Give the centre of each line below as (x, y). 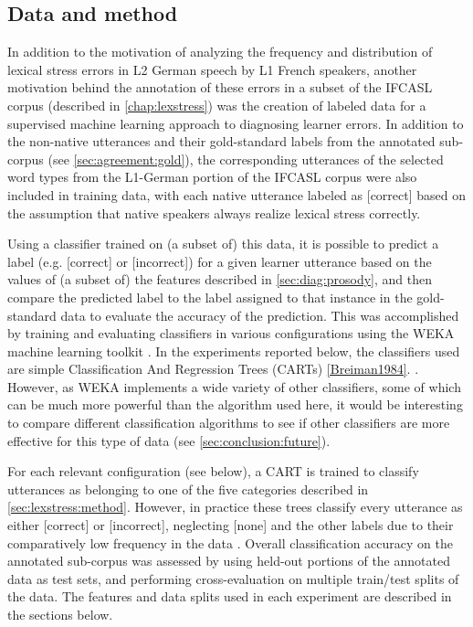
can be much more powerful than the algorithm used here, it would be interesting (235, 404)
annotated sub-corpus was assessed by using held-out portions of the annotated (229, 561)
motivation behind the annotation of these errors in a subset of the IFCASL (220, 87)
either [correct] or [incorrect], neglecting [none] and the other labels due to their (231, 525)
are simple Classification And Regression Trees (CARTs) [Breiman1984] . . (213, 369)
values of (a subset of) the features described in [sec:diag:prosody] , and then (220, 279)
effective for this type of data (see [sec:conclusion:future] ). (169, 440)
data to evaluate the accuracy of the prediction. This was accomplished (260, 315)
